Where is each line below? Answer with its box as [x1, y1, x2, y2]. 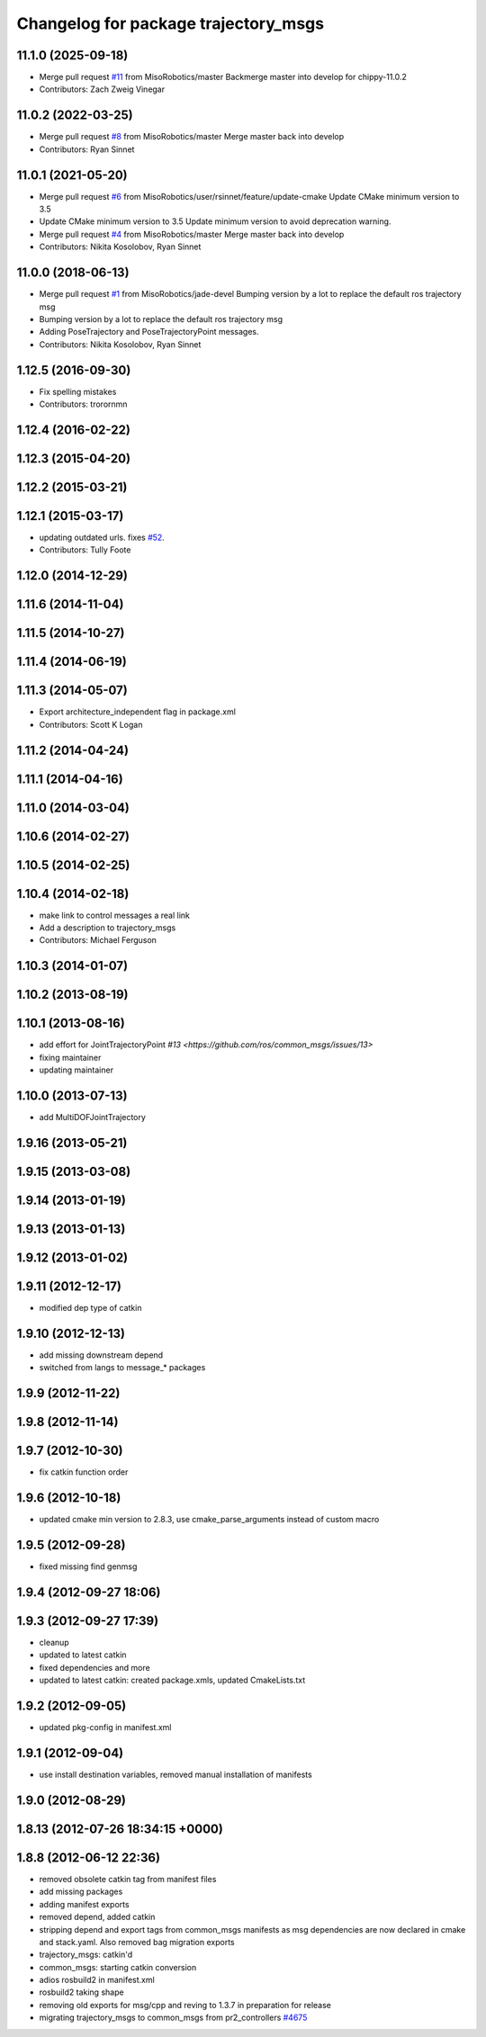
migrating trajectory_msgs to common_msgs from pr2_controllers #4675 [39, 2012, 308, 2024]
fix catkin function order [39, 1467, 129, 1477]
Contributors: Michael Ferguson [39, 935, 157, 946]
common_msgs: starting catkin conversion [39, 1961, 197, 1972]
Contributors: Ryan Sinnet [39, 144, 135, 155]
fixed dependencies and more [39, 1662, 150, 1673]
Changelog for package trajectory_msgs [16, 13, 324, 33]
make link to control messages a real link [39, 910, 191, 920]
